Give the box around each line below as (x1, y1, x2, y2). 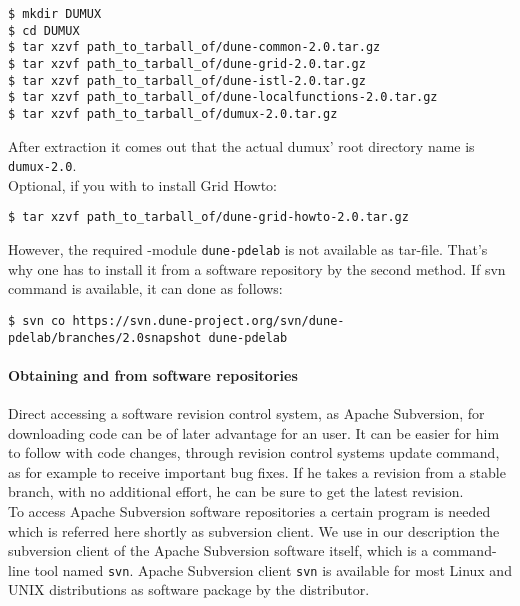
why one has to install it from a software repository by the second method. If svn (8, 258, 506, 279)
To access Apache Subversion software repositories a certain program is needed (8, 501, 491, 522)
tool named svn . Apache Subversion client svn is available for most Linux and (34, 559, 512, 580)
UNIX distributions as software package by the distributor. (8, 579, 370, 600)
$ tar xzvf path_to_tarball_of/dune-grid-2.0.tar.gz (8, 56, 366, 71)
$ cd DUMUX (8, 23, 80, 38)
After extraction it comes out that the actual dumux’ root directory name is (8, 135, 475, 156)
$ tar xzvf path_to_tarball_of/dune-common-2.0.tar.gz (8, 40, 381, 55)
